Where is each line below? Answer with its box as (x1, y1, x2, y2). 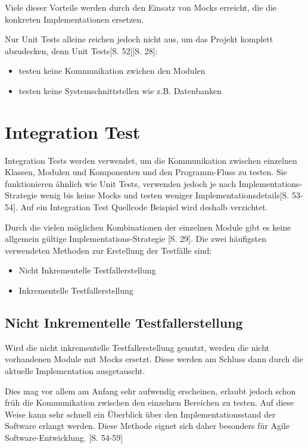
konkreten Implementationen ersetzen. (5, 13, 144, 25)
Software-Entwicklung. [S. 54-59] (5, 431, 123, 443)
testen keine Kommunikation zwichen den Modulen (18, 64, 206, 77)
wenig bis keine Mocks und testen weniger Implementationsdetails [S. (40, 189, 290, 201)
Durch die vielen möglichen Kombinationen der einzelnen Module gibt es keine (5, 220, 291, 233)
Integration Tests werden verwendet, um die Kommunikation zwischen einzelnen (5, 154, 297, 166)
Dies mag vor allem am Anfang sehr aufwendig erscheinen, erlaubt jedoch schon (5, 384, 296, 397)
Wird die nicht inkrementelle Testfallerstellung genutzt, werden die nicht (5, 341, 270, 353)
